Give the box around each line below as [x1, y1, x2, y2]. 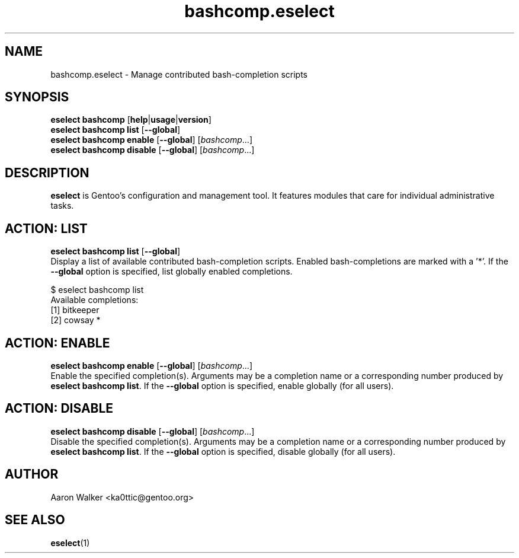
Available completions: [50, 295, 139, 305]
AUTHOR [5, 467, 59, 482]
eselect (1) [50, 537, 90, 548]
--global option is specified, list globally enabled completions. [50, 266, 293, 277]
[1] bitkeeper [50, 305, 100, 315]
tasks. [50, 200, 74, 211]
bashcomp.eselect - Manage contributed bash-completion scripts [50, 69, 308, 79]
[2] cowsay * [50, 315, 101, 326]
